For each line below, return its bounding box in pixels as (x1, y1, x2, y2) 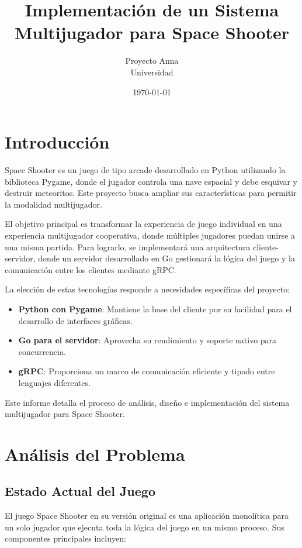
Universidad (130, 66, 173, 78)
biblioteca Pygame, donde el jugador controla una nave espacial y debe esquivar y (5, 175, 297, 187)
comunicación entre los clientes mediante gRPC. (5, 263, 176, 275)
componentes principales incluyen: (5, 532, 126, 544)
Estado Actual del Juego (5, 482, 156, 500)
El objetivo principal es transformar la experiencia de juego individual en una (5, 218, 282, 230)
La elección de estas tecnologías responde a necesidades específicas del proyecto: (5, 283, 290, 295)
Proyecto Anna (125, 54, 179, 67)
